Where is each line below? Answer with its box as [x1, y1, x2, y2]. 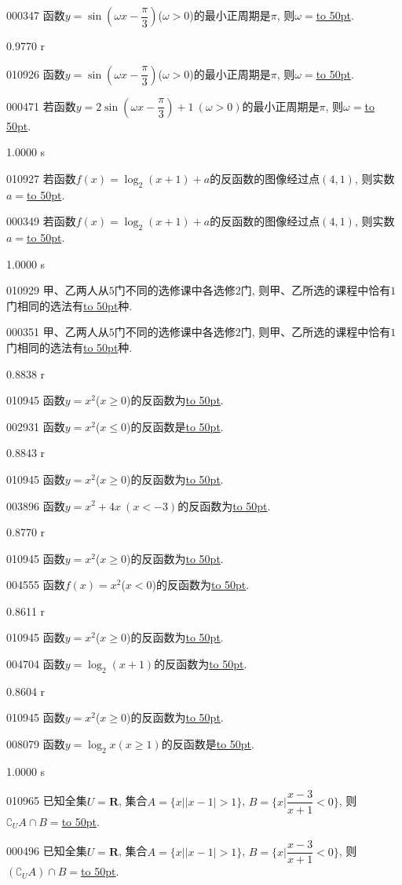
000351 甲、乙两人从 [6, 324, 109, 340]
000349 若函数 [6, 213, 76, 229]
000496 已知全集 [6, 843, 87, 859]
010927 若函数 [6, 170, 76, 186]
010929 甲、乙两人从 [6, 282, 109, 298]
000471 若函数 [6, 97, 76, 114]
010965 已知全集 [6, 792, 87, 809]
